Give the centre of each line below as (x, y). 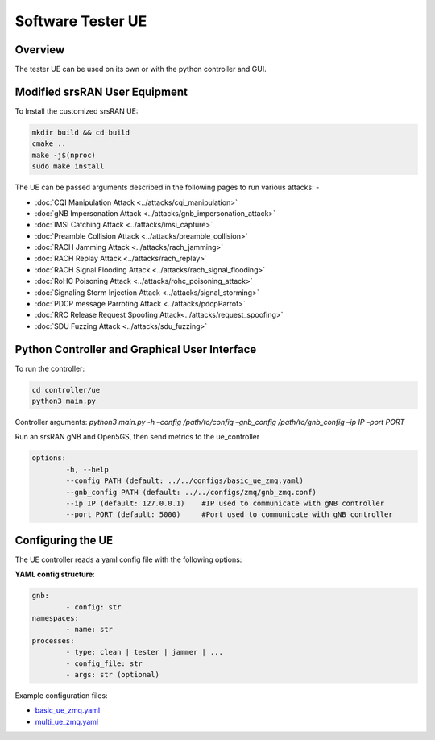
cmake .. (49, 144)
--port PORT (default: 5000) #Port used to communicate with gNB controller (230, 515)
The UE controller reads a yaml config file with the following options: (128, 559)
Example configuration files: (61, 695)
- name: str (89, 630)
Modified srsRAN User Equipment (101, 91)
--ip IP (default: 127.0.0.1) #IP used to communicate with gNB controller (225, 503)
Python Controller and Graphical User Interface (136, 349)
